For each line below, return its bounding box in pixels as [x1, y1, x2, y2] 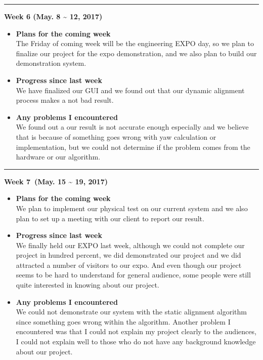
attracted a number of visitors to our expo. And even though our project [16, 259, 242, 270]
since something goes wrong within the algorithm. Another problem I [16, 316, 231, 327]
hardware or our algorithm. [16, 151, 101, 162]
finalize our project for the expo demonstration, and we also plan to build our [16, 48, 257, 58]
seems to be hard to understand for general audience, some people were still [16, 269, 251, 280]
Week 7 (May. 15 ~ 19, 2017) [4, 176, 108, 186]
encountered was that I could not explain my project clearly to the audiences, [16, 326, 256, 337]
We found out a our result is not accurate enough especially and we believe [16, 122, 249, 132]
